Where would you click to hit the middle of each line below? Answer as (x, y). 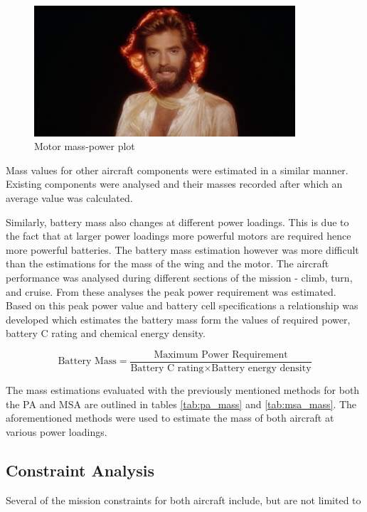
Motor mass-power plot (85, 146)
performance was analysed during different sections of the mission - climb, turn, (179, 278)
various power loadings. (57, 431)
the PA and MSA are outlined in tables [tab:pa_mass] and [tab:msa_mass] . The (181, 404)
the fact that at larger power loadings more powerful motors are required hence (179, 236)
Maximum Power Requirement (221, 354)
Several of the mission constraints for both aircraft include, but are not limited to (183, 500)
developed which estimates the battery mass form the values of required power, (178, 319)
